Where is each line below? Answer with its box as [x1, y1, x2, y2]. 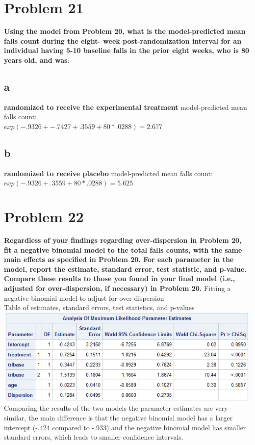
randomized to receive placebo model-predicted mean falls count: [4, 168, 213, 178]
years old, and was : [4, 54, 70, 65]
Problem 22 [4, 207, 84, 227]
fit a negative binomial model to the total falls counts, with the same [4, 244, 242, 255]
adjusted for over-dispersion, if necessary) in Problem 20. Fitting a [4, 283, 231, 293]
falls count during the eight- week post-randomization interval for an [4, 35, 242, 46]
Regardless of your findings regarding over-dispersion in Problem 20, [4, 235, 242, 245]
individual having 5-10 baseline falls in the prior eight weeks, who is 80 [4, 45, 250, 55]
